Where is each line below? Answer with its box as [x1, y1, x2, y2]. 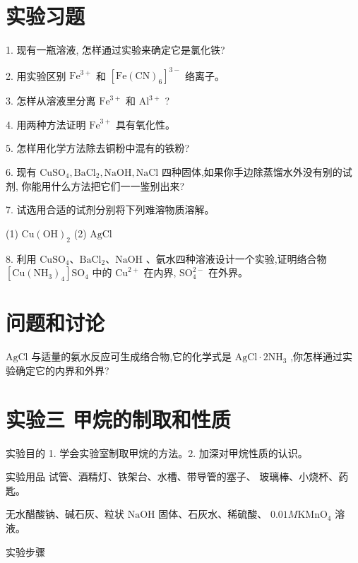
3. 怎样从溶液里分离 [6, 93, 96, 108]
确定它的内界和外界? [15, 362, 109, 377]
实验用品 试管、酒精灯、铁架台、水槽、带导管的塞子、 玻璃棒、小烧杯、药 [6, 469, 349, 484]
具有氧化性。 [116, 117, 176, 131]
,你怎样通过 [290, 349, 343, 364]
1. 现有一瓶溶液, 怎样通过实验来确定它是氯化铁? [6, 42, 225, 57]
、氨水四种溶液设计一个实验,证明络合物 [145, 251, 327, 266]
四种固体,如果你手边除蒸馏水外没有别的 [161, 165, 342, 179]
